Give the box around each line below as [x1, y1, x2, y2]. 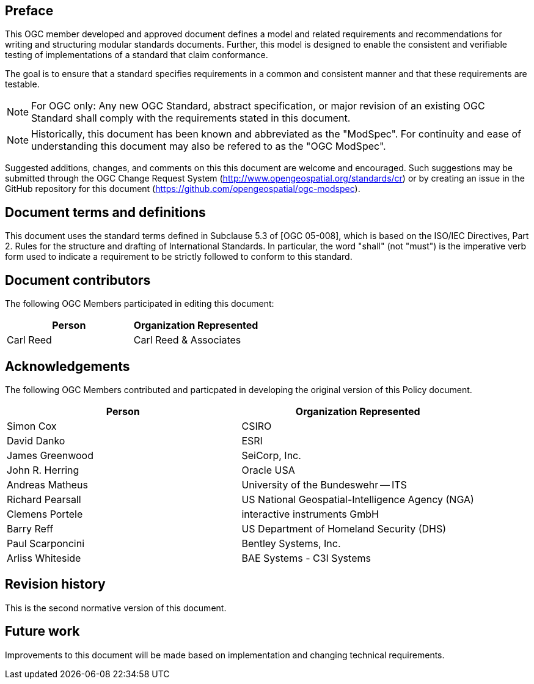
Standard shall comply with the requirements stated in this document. [31, 112, 351, 125]
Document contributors [5, 272, 151, 288]
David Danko [7, 434, 65, 447]
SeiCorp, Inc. [241, 449, 301, 462]
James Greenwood [7, 449, 93, 462]
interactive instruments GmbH [241, 507, 379, 520]
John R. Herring [7, 463, 79, 476]
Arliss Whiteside [7, 551, 81, 564]
